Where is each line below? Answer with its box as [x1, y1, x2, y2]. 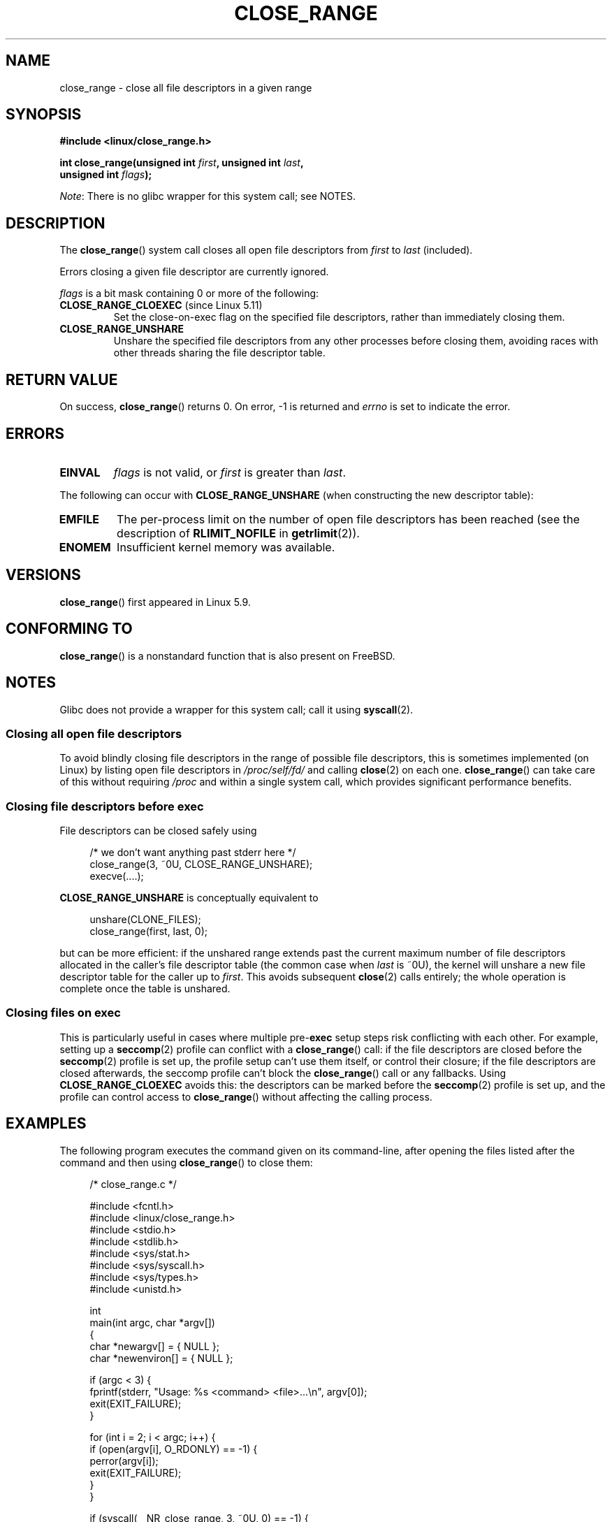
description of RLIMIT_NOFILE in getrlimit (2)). [117, 526, 360, 540]
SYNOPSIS [6, 106, 82, 124]
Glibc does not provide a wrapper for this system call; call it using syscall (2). [59, 703, 414, 716]
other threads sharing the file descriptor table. [113, 347, 326, 359]
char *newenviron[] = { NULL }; [89, 1351, 233, 1364]
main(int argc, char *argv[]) [89, 1316, 215, 1328]
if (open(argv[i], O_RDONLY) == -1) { [89, 1442, 258, 1455]
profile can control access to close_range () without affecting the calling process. [59, 1090, 432, 1103]
